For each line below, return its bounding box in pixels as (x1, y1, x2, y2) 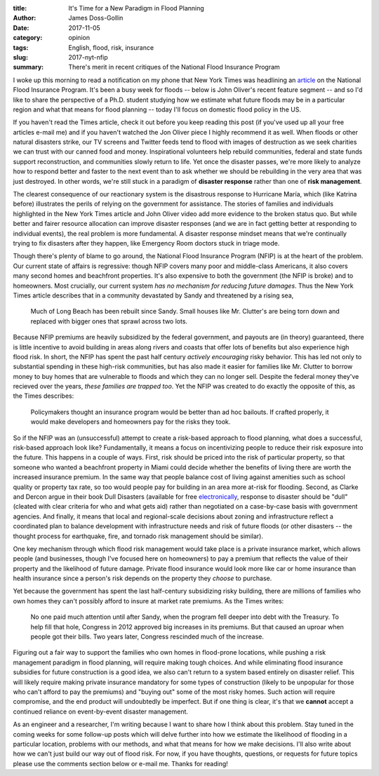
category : (13, 34, 43, 42)
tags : (13, 43, 29, 52)
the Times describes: (13, 392, 74, 400)
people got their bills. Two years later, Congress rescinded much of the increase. (30, 632, 265, 641)
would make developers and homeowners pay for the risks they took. (30, 417, 231, 426)
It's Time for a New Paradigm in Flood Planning (68, 4, 205, 12)
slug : (13, 53, 28, 61)
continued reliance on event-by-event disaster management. (13, 707, 189, 716)
